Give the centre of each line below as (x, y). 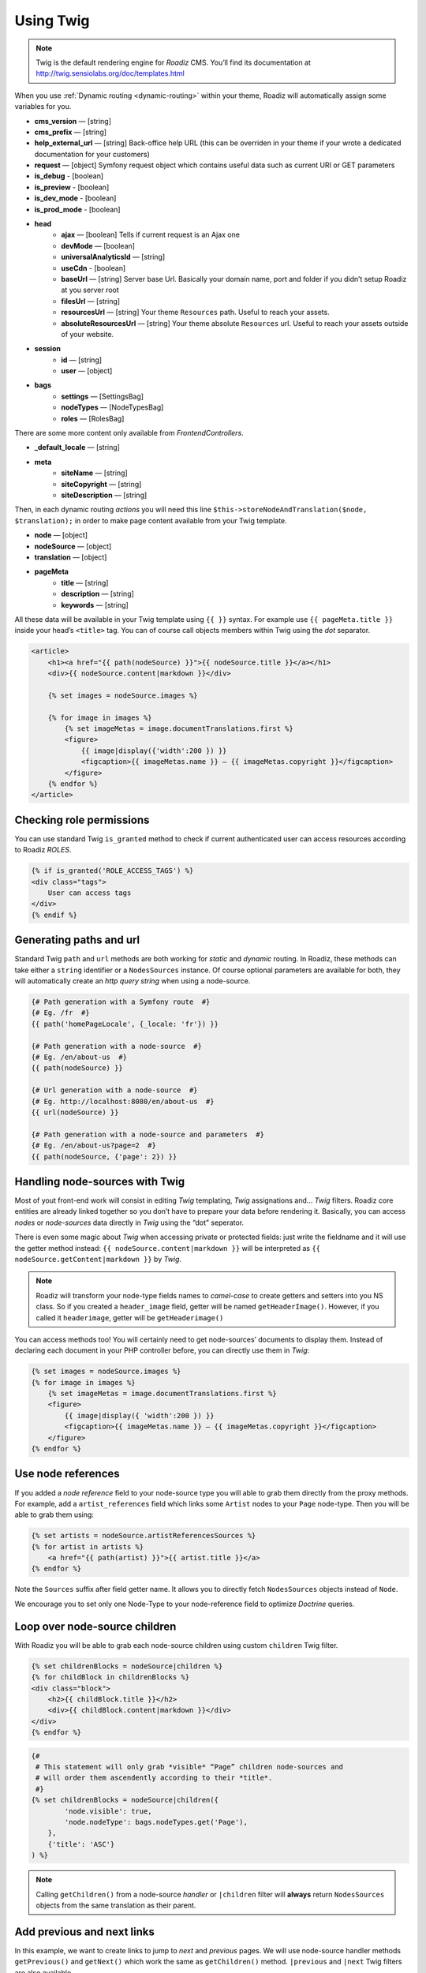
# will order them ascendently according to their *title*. (154, 1778)
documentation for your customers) (92, 154)
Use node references (67, 1474)
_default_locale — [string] (77, 447)
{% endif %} (54, 915)
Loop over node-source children (95, 1626)
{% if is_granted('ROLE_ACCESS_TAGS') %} (112, 871)
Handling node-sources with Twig (100, 1181)
